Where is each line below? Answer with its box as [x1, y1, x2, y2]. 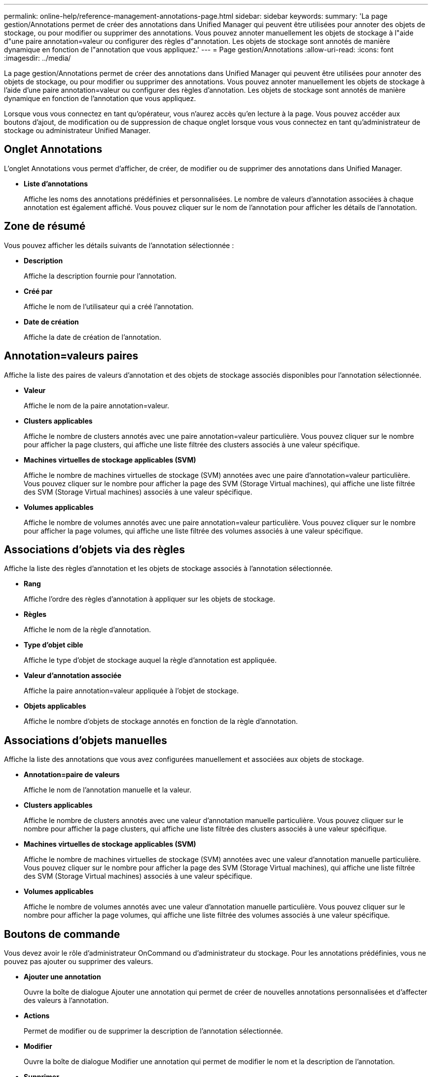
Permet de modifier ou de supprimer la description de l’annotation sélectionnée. [24, 1027, 283, 1036]
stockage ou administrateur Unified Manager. [4, 126, 151, 135]
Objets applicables [24, 702, 86, 711]
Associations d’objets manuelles [4, 734, 167, 747]
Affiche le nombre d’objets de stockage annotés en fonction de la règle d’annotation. [24, 717, 298, 726]
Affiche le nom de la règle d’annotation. [24, 625, 151, 634]
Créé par [24, 287, 53, 295]
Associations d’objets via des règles [4, 543, 185, 556]
